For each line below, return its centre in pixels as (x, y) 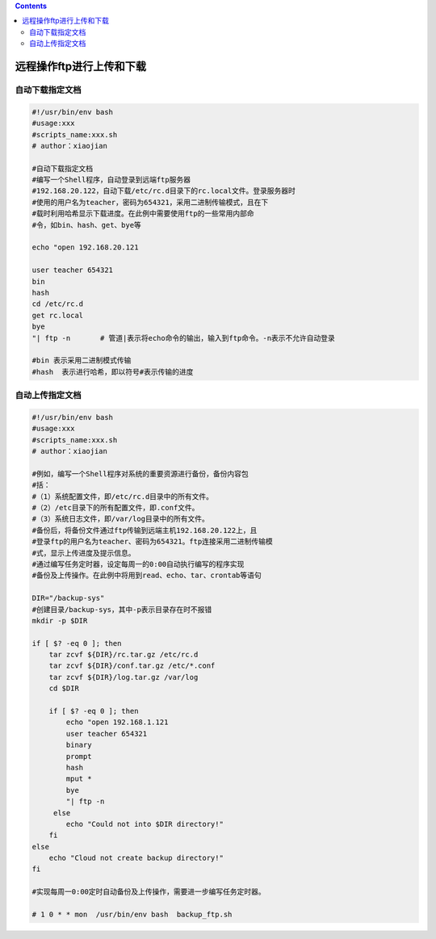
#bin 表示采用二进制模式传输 (82, 361)
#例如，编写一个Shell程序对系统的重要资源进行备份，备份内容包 (140, 474)
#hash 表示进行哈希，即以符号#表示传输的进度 (113, 372)
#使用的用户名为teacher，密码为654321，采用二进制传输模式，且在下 (150, 202)
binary (79, 745)
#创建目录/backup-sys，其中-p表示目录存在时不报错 (122, 609)
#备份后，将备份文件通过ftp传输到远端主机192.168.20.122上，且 (145, 530)
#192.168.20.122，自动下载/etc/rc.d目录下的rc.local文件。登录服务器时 (164, 191)
